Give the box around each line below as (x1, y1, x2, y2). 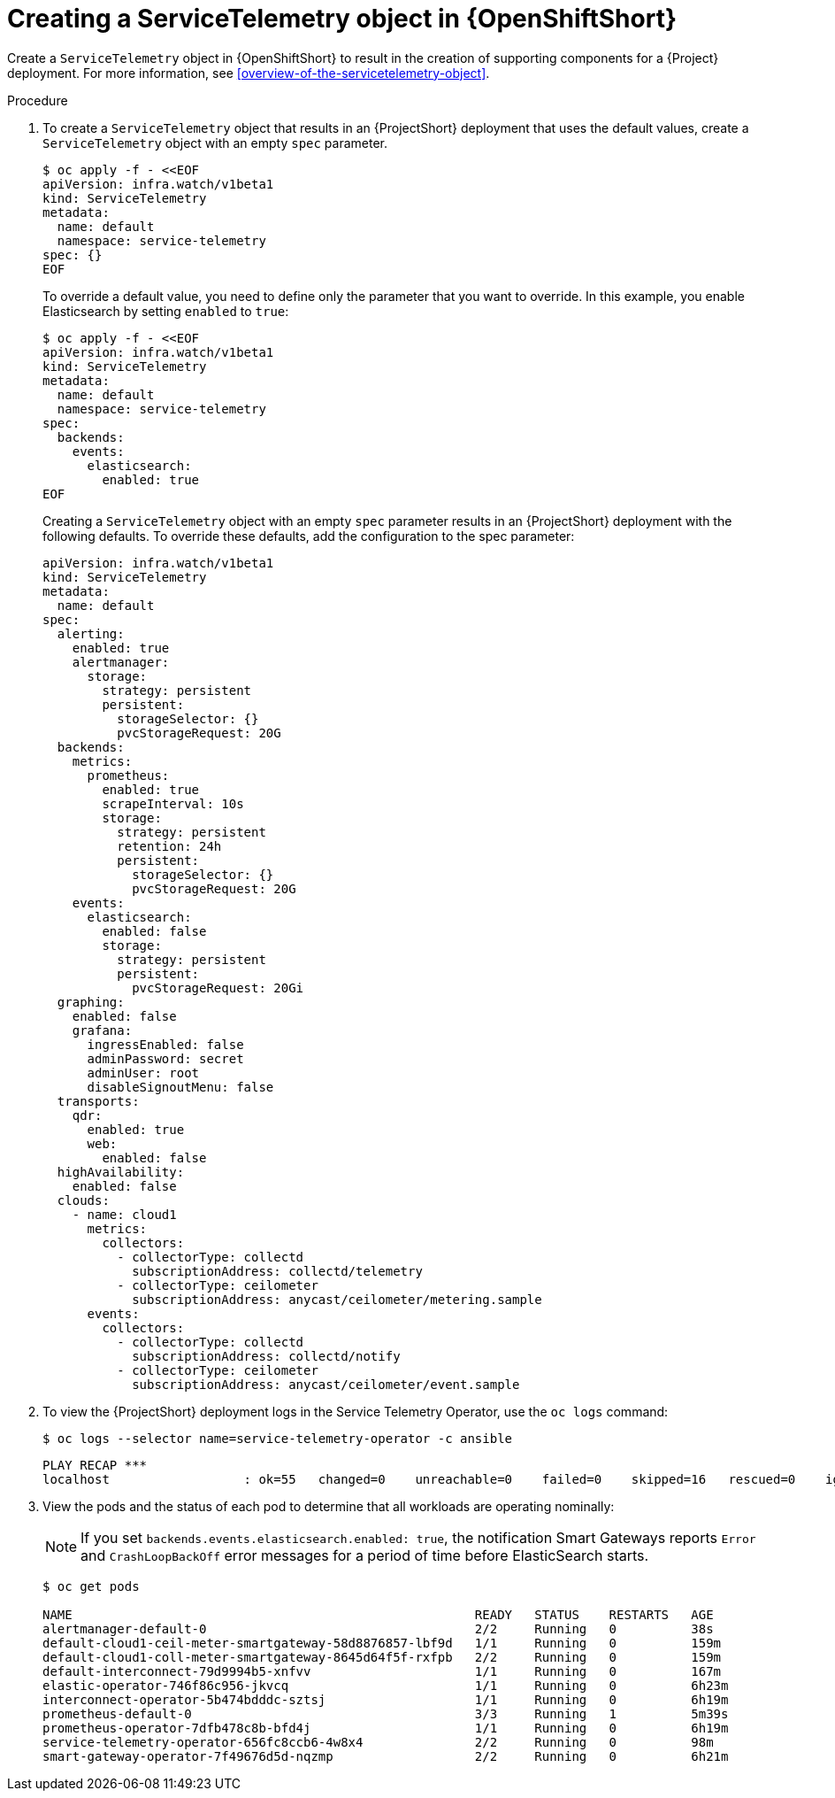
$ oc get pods (42, 1578, 140, 1594)
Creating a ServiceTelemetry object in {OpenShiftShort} (7, 4, 678, 34)
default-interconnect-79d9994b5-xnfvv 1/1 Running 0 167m (42, 1663, 722, 1678)
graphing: (57, 994, 125, 1009)
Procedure (7, 92, 68, 108)
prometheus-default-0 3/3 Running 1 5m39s (42, 1706, 729, 1721)
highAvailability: (57, 1164, 185, 1179)
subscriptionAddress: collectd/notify (132, 1348, 401, 1363)
